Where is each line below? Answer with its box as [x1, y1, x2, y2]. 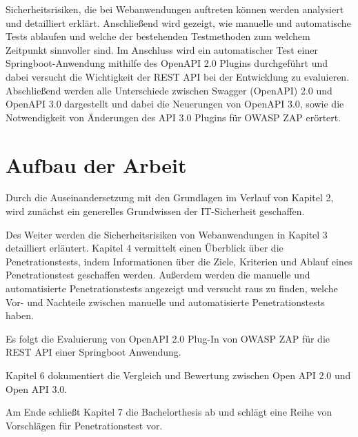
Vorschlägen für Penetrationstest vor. [6, 418, 163, 432]
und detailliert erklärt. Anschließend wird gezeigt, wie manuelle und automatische [6, 15, 351, 30]
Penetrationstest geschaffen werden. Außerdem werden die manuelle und [6, 267, 310, 282]
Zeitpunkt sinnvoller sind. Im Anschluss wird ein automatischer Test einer [6, 42, 318, 57]
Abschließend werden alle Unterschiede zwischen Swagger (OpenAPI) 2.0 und [6, 83, 332, 97]
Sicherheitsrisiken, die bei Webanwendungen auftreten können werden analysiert [6, 2, 344, 16]
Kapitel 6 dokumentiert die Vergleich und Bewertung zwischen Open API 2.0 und [6, 368, 351, 382]
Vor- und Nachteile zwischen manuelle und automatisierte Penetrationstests [6, 294, 325, 309]
